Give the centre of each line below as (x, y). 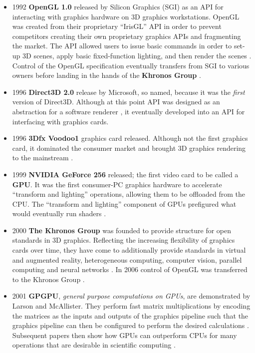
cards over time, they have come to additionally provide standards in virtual (129, 250)
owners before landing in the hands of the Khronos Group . (107, 75)
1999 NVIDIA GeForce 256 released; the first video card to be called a (125, 174)
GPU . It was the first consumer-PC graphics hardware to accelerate (117, 184)
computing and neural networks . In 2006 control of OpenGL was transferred (130, 269)
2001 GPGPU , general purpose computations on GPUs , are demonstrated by (131, 296)
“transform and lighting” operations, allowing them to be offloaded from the (129, 194)
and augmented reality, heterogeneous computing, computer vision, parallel (127, 259)
